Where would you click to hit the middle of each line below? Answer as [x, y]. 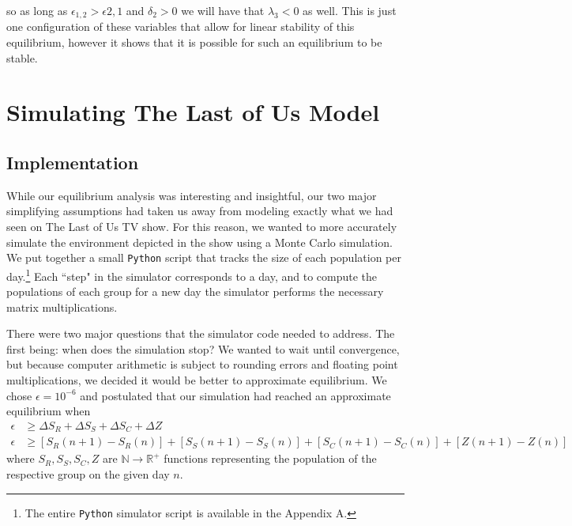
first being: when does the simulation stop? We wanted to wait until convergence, [203, 348]
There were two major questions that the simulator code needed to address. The [201, 333]
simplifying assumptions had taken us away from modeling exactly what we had [200, 211]
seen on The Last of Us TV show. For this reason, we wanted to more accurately [202, 226]
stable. [22, 57]
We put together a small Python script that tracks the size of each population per [204, 257]
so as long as [37, 10]
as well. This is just [350, 10]
